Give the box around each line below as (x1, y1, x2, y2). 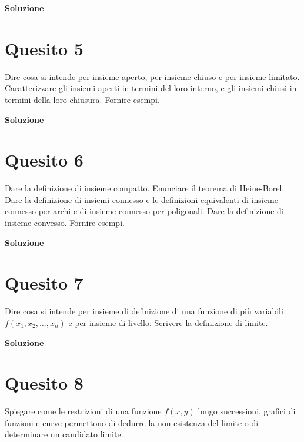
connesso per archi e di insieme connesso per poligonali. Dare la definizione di (5, 205, 284, 217)
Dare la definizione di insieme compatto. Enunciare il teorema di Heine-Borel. (5, 182, 285, 194)
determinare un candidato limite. (5, 428, 123, 440)
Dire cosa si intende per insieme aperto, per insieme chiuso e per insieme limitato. (5, 70, 300, 82)
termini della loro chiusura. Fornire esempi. (5, 93, 160, 105)
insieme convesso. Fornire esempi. (5, 217, 125, 228)
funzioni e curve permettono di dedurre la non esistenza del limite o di (5, 416, 259, 428)
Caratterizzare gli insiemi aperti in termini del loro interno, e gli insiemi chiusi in (5, 82, 297, 94)
